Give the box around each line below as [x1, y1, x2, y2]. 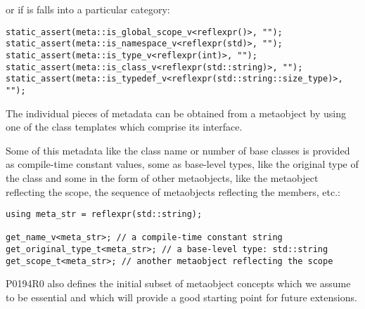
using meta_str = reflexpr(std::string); [6, 209, 203, 220]
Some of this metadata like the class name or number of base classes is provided [6, 143, 350, 157]
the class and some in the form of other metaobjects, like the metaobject [6, 170, 319, 185]
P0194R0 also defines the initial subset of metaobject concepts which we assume [6, 276, 351, 291]
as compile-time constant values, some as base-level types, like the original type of [6, 157, 359, 171]
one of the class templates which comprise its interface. [6, 119, 243, 134]
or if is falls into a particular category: [6, 2, 170, 16]
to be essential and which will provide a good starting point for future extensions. [6, 289, 357, 304]
